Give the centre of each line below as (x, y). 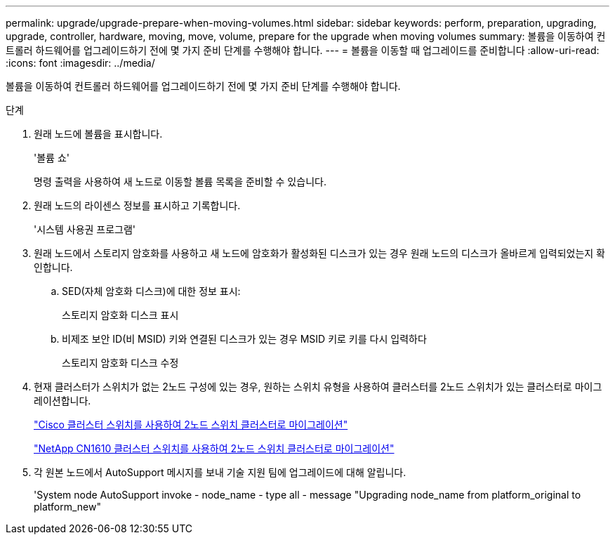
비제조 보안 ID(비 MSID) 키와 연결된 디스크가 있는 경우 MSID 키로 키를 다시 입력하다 (244, 339)
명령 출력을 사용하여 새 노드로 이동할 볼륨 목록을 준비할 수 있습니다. (180, 182)
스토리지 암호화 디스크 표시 (120, 315)
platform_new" (67, 507)
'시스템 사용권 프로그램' (85, 229)
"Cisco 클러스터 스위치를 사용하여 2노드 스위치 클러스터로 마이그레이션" (191, 424)
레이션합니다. (62, 401)
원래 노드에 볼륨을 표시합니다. (98, 134)
